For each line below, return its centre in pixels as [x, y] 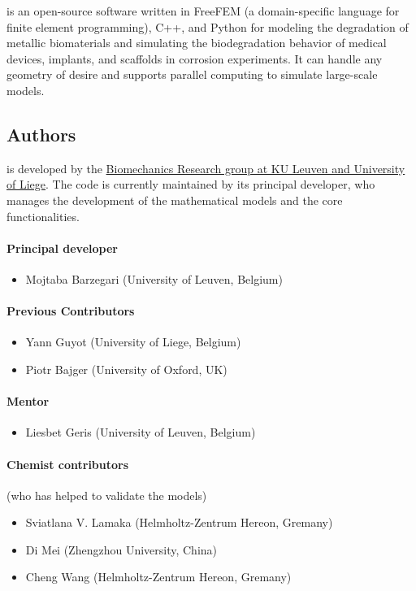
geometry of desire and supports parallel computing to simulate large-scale [192, 74]
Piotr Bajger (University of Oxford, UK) [126, 369]
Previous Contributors [71, 311]
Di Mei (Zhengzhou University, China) [121, 549]
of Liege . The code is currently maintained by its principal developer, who [191, 184]
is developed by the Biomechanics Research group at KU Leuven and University [206, 168]
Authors [41, 134]
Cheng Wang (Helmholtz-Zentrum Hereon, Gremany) [158, 577]
